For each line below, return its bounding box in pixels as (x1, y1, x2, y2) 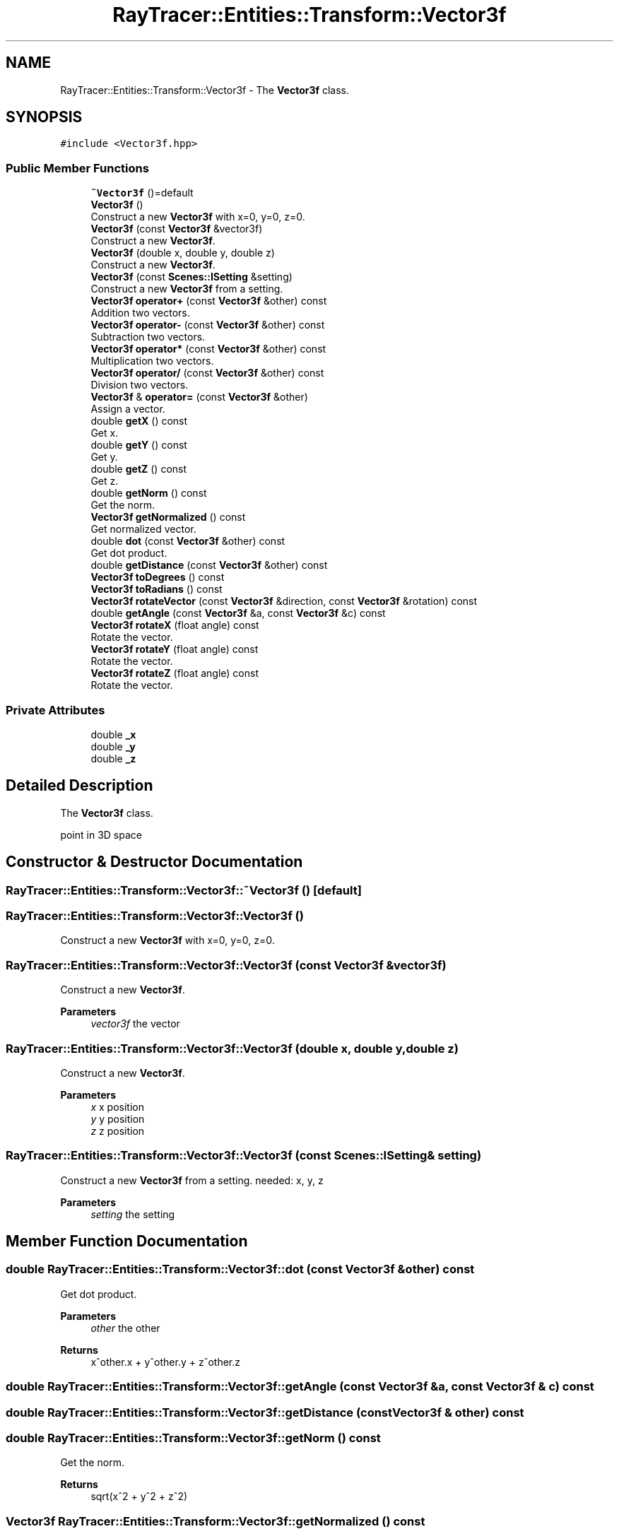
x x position (90, 1100, 144, 1113)
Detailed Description (6, 777, 153, 795)
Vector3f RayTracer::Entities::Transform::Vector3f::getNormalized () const (6, 1514, 425, 1528)
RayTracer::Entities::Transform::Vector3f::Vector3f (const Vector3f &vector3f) (6, 957, 447, 972)
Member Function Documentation (6, 1232, 248, 1251)
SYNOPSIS (6, 108, 83, 126)
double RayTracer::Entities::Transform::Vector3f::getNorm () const (6, 1430, 381, 1445)
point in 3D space (60, 828, 142, 841)
